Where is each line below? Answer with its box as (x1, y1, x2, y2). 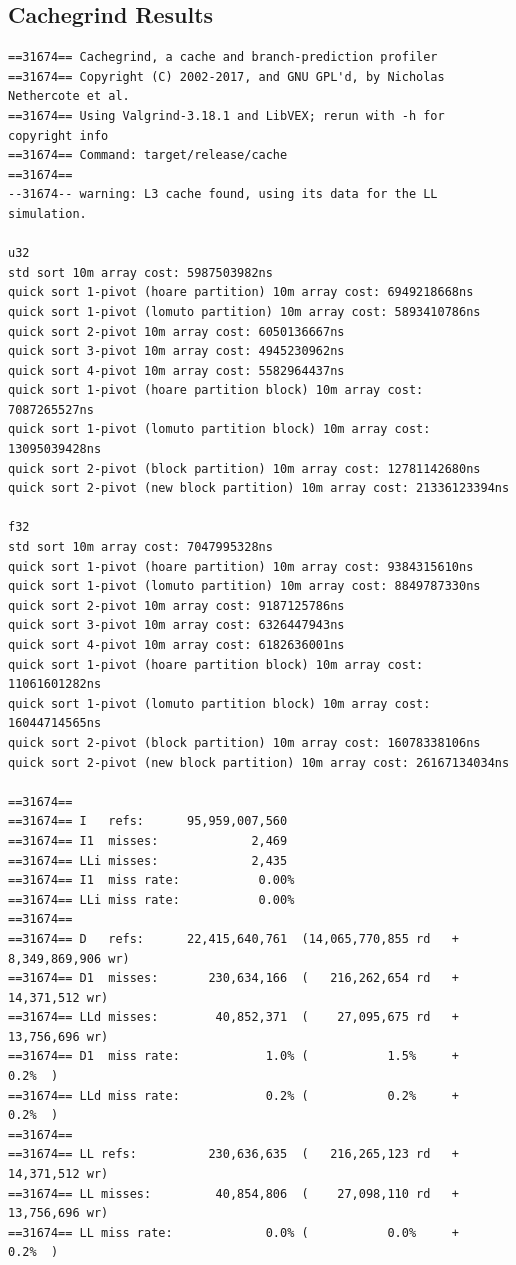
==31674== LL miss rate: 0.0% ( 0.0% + (8, 1225, 460, 1240)
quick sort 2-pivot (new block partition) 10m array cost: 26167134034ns (8, 755, 510, 770)
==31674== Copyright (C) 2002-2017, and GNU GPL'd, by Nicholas (8, 69, 445, 84)
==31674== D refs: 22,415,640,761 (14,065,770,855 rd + (8, 931, 460, 946)
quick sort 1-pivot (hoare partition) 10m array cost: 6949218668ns (8, 285, 474, 300)
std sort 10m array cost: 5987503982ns (8, 265, 273, 280)
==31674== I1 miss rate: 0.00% (8, 873, 295, 888)
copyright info (8, 128, 109, 143)
